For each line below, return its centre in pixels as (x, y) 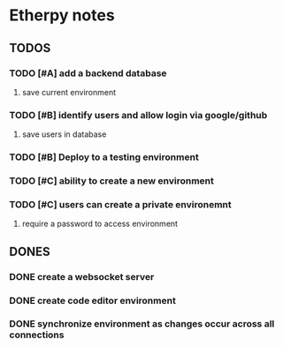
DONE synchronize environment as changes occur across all (142, 324)
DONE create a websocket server (82, 276)
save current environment (69, 92)
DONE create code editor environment (93, 300)
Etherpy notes (62, 15)
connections (37, 335)
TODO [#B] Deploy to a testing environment (104, 157)
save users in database (64, 134)
